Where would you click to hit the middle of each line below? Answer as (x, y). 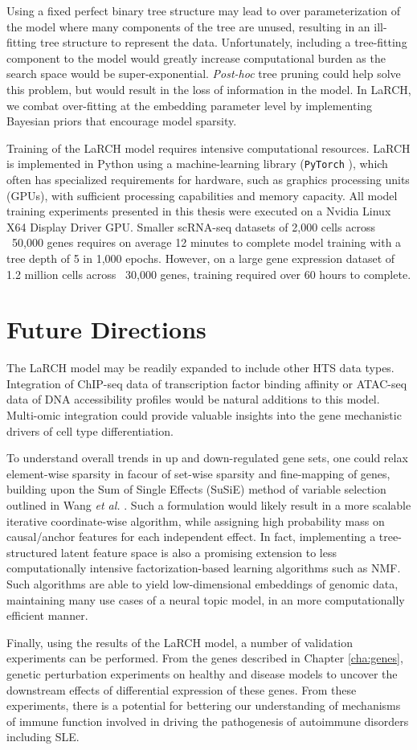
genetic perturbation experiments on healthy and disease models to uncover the (202, 673)
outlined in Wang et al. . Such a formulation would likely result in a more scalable (209, 505)
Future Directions (106, 329)
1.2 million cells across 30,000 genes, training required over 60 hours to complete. (209, 274)
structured (32, 552)
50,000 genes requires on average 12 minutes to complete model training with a (206, 242)
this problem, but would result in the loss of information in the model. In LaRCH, (209, 89)
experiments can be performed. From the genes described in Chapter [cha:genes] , (205, 658)
